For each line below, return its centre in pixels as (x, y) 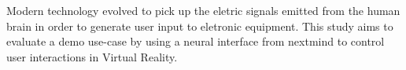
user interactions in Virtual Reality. (92, 56)
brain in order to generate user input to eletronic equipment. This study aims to (200, 26)
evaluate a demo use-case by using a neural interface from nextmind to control (196, 41)
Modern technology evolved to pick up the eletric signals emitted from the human (203, 11)
